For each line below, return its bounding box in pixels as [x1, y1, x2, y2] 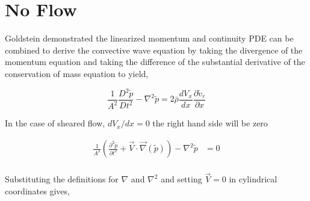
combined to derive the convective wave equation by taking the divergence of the [5, 43, 303, 56]
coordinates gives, [5, 184, 70, 197]
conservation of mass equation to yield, [5, 67, 149, 79]
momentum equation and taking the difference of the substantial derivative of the [5, 55, 305, 68]
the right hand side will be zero [152, 117, 268, 129]
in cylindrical [229, 173, 277, 185]
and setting [161, 173, 202, 185]
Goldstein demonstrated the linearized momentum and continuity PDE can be [5, 32, 294, 45]
